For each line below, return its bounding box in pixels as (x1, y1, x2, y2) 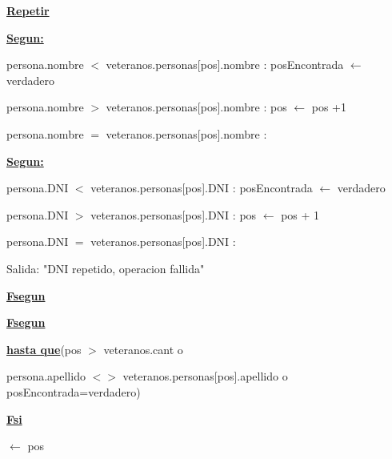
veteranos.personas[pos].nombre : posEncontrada (106, 56, 344, 73)
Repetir (6, 2, 50, 18)
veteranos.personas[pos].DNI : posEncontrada (90, 179, 313, 196)
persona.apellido (6, 368, 86, 385)
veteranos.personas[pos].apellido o (122, 368, 288, 385)
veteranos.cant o (103, 340, 183, 357)
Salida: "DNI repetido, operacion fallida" (6, 260, 205, 276)
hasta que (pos (6, 340, 82, 357)
